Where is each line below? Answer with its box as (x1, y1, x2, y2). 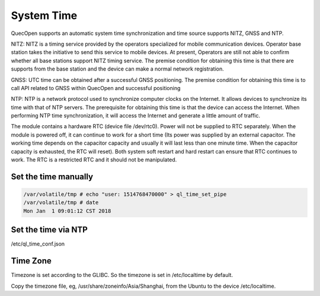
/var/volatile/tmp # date (23, 199, 99, 206)
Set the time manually (11, 171, 94, 182)
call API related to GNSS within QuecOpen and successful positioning (11, 84, 181, 91)
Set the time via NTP (11, 225, 88, 235)
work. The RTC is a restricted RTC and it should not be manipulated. (11, 156, 177, 163)
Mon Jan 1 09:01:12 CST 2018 (23, 208, 111, 214)
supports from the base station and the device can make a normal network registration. (11, 65, 225, 72)
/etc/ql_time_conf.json (11, 240, 65, 247)
